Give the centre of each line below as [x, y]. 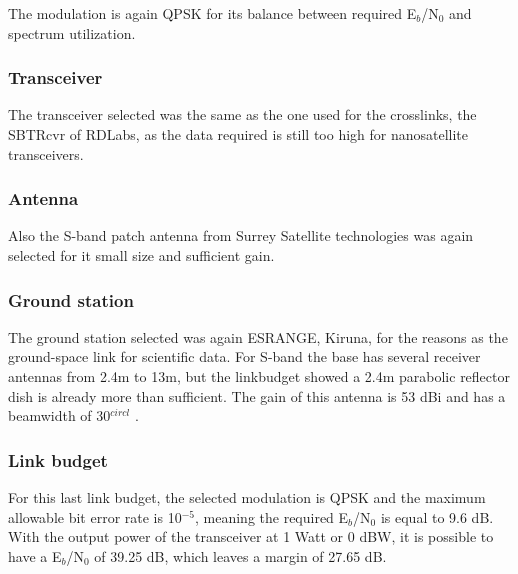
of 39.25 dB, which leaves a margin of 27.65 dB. [240, 555]
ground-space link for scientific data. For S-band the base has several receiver [244, 356]
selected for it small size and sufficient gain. [141, 255]
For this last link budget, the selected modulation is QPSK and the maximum [247, 497]
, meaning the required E [271, 516]
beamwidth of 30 [59, 415]
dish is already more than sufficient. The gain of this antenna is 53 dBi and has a [257, 395]
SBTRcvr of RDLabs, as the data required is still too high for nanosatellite [238, 134]
